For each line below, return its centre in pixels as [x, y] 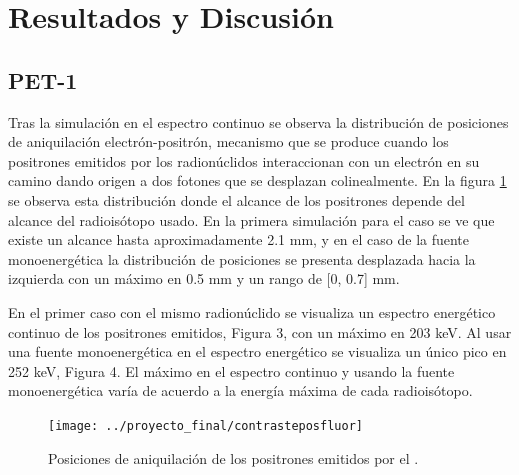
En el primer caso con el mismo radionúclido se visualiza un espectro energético [252, 311]
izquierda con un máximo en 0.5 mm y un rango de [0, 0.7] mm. [204, 278]
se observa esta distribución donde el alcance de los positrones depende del [236, 199]
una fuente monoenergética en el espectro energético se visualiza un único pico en [257, 351]
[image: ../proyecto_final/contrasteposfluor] [205, 425]
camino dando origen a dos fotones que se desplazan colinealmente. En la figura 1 [257, 180]
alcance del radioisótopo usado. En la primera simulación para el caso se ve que [251, 219]
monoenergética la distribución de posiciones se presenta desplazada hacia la [242, 258]
